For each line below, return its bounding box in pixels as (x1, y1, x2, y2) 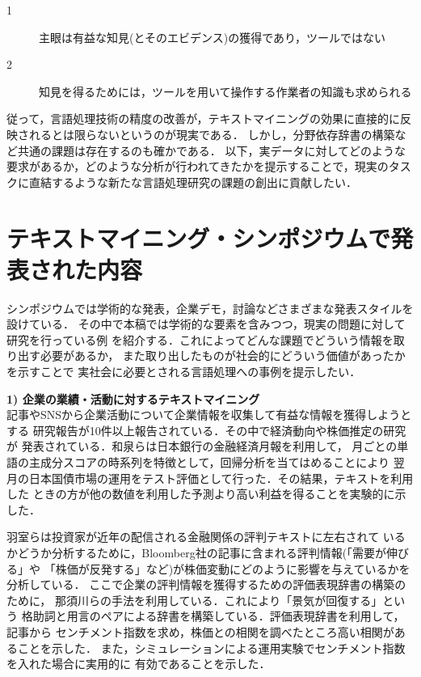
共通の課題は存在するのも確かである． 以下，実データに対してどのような (17, 142, 406, 159)
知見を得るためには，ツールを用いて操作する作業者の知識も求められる (39, 83, 412, 99)
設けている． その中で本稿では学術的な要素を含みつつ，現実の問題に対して (6, 315, 406, 332)
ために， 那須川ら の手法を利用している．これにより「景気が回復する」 (6, 591, 383, 608)
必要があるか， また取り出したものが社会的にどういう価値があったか (40, 347, 406, 364)
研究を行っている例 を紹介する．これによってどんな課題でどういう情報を (6, 331, 394, 348)
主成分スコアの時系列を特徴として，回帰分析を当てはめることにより (28, 454, 390, 470)
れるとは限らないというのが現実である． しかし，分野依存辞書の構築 (28, 125, 395, 142)
